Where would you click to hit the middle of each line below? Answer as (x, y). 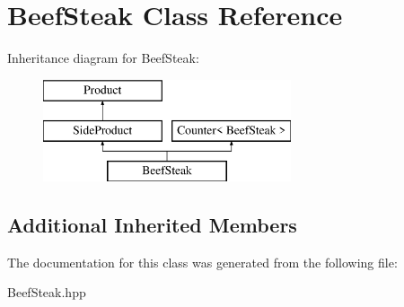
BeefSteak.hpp (47, 292)
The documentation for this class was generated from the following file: (202, 262)
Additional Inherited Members (152, 225)
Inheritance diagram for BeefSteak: (103, 58)
